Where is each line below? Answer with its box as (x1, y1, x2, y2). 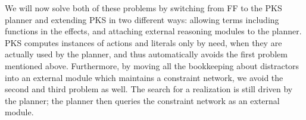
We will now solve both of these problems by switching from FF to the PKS (5, 2, 282, 14)
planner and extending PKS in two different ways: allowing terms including (5, 13, 279, 25)
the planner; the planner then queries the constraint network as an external (5, 94, 280, 106)
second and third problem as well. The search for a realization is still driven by (5, 83, 293, 95)
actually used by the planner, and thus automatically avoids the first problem (5, 48, 288, 60)
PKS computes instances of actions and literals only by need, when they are (5, 36, 282, 48)
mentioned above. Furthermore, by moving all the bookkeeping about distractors (5, 59, 299, 72)
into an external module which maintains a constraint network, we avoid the (5, 71, 283, 83)
